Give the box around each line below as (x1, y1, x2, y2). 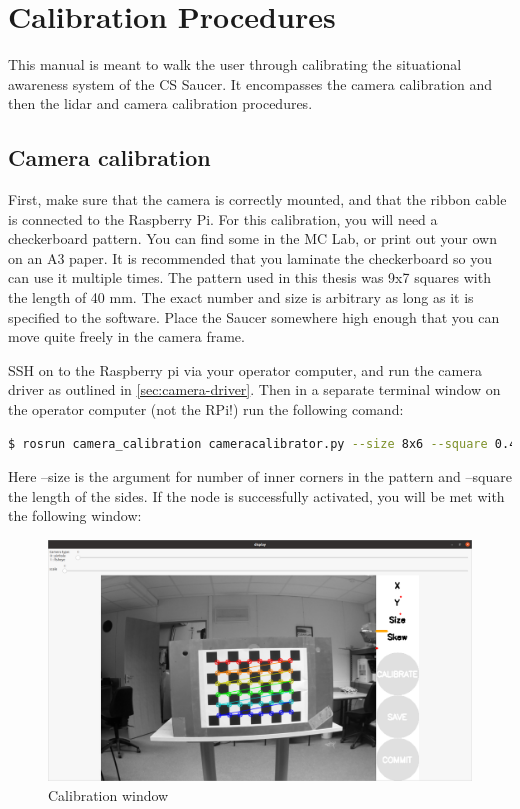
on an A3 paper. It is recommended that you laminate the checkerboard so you (8, 247, 493, 268)
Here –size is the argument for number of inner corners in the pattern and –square (8, 466, 512, 487)
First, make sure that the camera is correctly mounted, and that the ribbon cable (8, 189, 507, 210)
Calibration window (48, 785, 169, 805)
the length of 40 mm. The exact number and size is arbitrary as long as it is (8, 287, 474, 308)
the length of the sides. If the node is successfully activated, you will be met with (8, 485, 505, 506)
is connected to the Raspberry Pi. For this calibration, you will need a (8, 208, 438, 229)
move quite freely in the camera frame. (8, 326, 245, 347)
